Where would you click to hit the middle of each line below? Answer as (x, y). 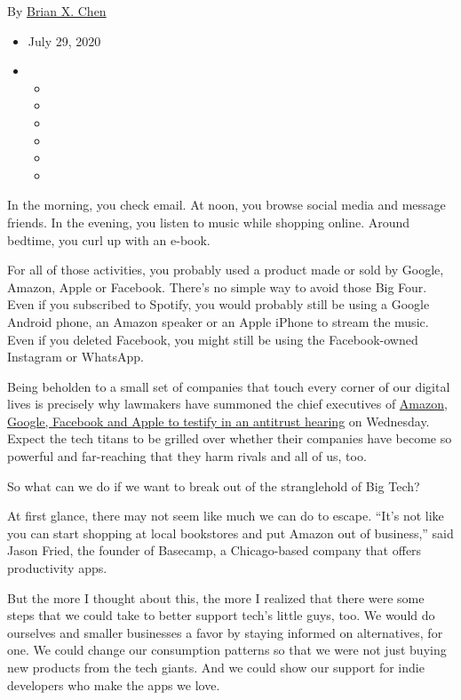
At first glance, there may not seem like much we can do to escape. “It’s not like (226, 516)
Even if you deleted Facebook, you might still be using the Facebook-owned (213, 339)
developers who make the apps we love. (114, 684)
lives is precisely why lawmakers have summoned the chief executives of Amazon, (227, 404)
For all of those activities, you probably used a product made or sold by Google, (226, 270)
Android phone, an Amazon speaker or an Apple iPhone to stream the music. (218, 321)
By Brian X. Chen (57, 11)
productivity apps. (57, 568)
